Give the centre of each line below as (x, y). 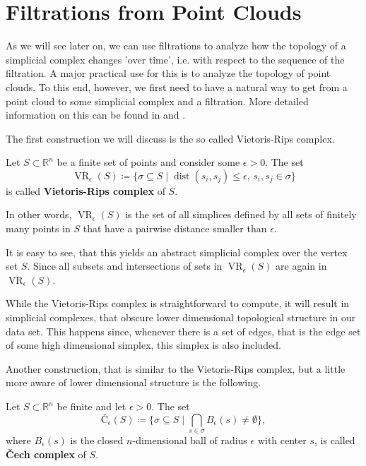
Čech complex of (46, 454)
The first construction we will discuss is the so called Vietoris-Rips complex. (170, 138)
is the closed (97, 440)
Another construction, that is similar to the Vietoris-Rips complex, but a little (176, 368)
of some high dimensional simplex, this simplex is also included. (143, 345)
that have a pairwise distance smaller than (175, 228)
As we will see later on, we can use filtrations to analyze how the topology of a (176, 46)
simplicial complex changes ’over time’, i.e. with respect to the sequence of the (175, 59)
